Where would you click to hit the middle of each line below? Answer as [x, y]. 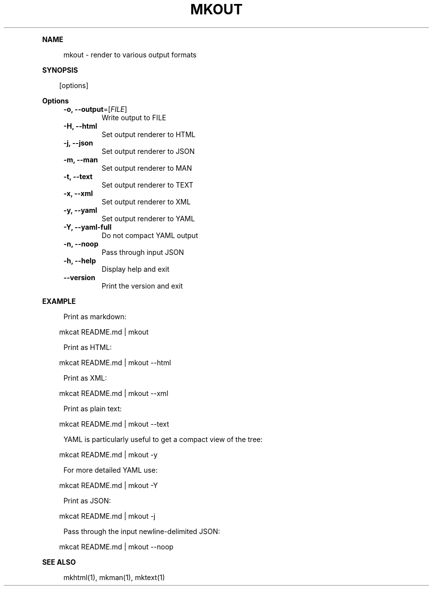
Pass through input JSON [143, 252]
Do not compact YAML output [150, 235]
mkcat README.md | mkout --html [115, 362]
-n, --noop [81, 244]
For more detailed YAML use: [110, 470]
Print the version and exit [142, 286]
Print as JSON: [87, 500]
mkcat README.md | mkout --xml [114, 393]
